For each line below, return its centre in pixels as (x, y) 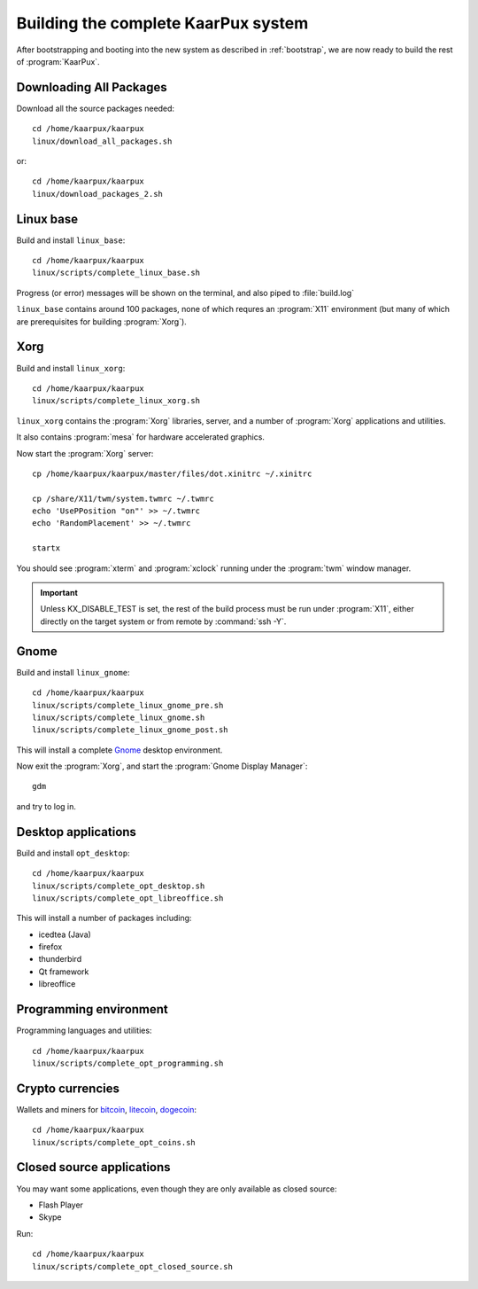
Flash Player (61, 1205)
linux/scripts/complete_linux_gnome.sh (119, 717)
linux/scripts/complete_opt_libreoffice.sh (128, 898)
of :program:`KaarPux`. (58, 61)
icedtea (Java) (65, 934)
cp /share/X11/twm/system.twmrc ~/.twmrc (123, 498)
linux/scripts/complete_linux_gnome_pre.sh (128, 705)
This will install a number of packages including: (104, 918)
